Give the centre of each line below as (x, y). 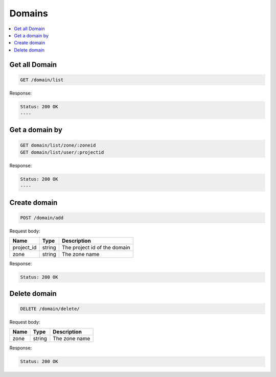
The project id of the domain (96, 248)
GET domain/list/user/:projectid (62, 152)
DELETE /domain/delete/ (50, 309)
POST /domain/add (42, 218)
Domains (29, 13)
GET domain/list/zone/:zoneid (58, 145)
